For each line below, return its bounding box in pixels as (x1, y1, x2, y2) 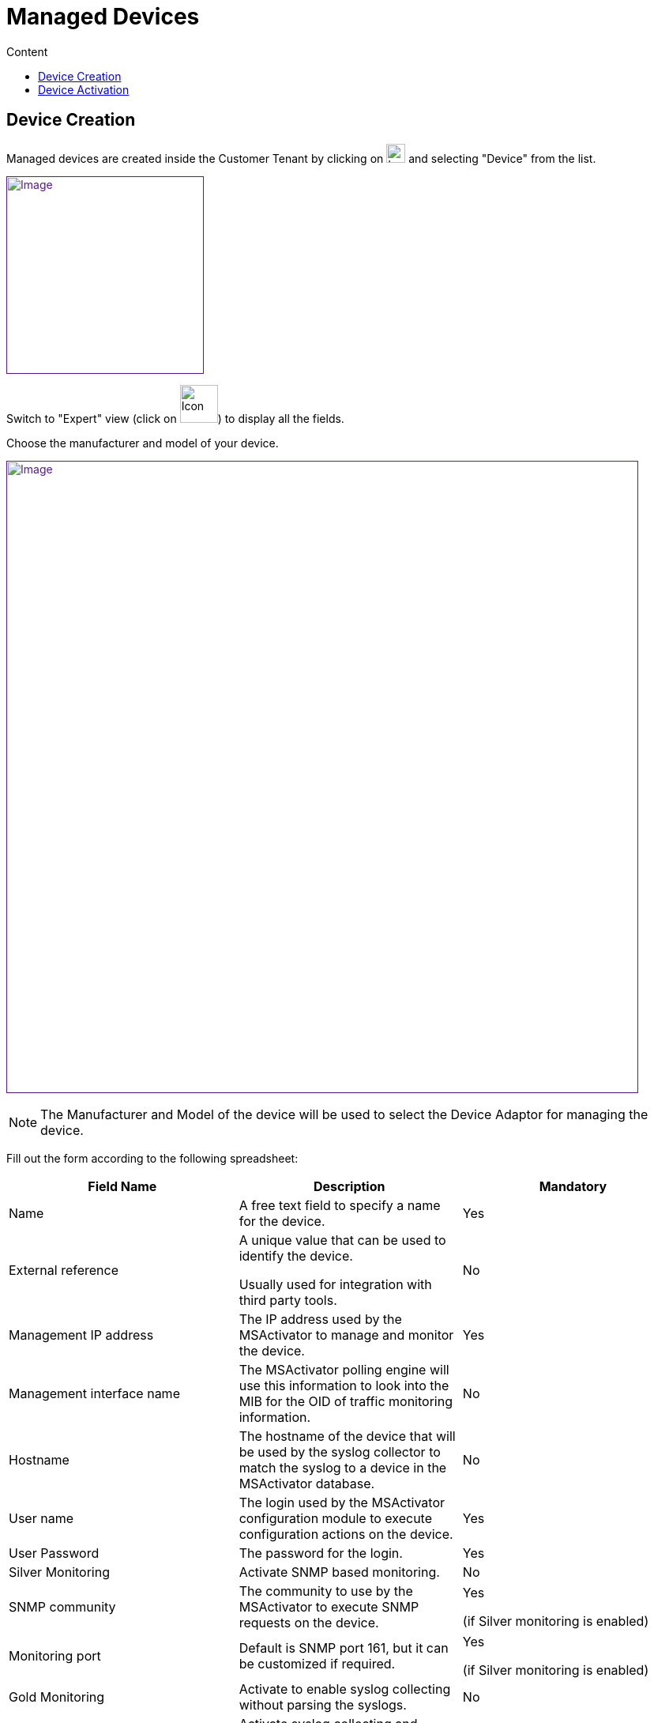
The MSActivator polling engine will (239, 1361, 449, 1378)
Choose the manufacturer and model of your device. (6, 435, 279, 450)
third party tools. (239, 1291, 337, 1308)
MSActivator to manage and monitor (239, 1326, 454, 1343)
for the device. (239, 1212, 325, 1229)
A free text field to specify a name (239, 1197, 441, 1213)
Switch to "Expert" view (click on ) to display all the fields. (6, 411, 344, 425)
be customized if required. (239, 1655, 396, 1672)
